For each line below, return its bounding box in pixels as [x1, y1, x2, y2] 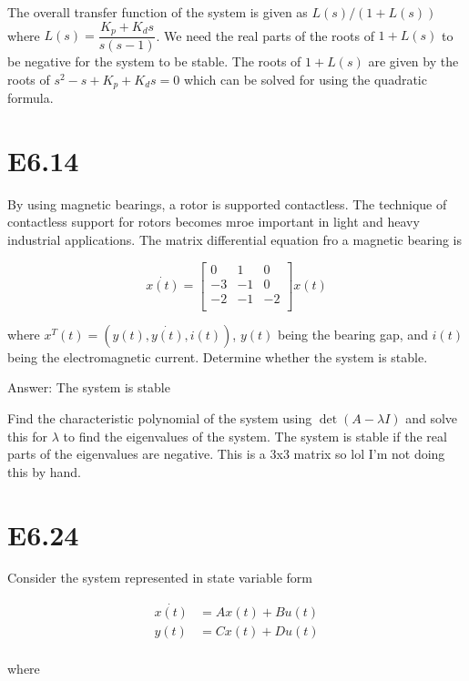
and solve [405, 408, 458, 427]
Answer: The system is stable [7, 378, 170, 397]
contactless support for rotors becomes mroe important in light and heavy [7, 212, 420, 231]
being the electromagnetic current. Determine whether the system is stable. [7, 347, 428, 366]
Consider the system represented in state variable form [7, 568, 312, 587]
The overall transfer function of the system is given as [7, 3, 308, 21]
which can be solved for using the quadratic [183, 69, 427, 88]
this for [7, 426, 48, 445]
